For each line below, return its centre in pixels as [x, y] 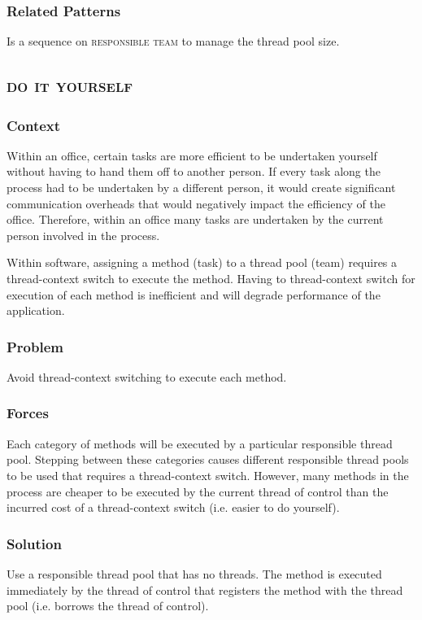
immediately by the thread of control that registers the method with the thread [205, 589]
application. [36, 310]
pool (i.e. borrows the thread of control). [108, 606]
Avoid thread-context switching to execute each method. [147, 376]
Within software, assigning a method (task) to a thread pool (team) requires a [202, 262]
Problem [35, 346]
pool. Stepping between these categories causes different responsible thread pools [208, 459]
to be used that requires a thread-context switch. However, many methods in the [208, 475]
